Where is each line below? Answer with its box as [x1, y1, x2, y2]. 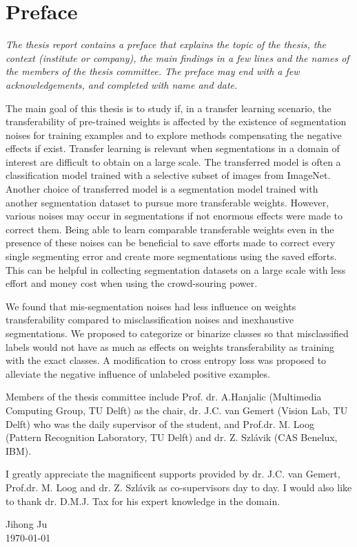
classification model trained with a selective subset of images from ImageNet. [6, 168, 331, 182]
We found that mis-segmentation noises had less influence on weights [6, 299, 296, 313]
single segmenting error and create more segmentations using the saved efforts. [6, 249, 337, 264]
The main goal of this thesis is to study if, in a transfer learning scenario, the [6, 100, 331, 115]
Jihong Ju [6, 517, 48, 531]
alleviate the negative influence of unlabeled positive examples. [6, 366, 270, 380]
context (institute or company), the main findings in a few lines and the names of [6, 50, 349, 65]
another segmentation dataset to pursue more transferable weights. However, [6, 195, 329, 209]
